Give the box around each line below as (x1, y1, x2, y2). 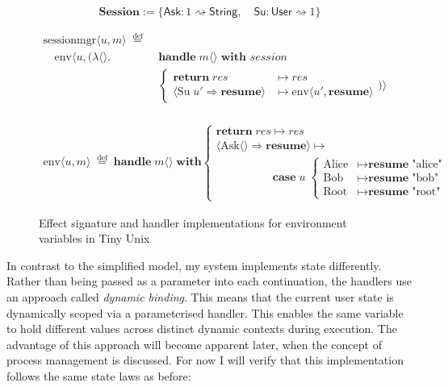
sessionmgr (43, 35, 97, 47)
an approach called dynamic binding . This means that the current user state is (6, 288, 394, 305)
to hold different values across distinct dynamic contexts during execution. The (6, 320, 397, 337)
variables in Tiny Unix (39, 230, 150, 247)
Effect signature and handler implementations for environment (39, 214, 347, 231)
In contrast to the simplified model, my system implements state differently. (6, 256, 382, 273)
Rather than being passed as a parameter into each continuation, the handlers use (6, 273, 412, 289)
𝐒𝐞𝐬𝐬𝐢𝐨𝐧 (98, 6, 140, 18)
